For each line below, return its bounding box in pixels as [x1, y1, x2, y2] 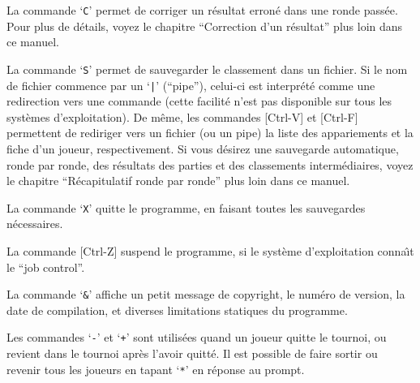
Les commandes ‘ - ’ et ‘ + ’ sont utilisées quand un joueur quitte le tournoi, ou [6, 329, 387, 346]
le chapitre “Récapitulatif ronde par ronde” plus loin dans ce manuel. [6, 172, 350, 189]
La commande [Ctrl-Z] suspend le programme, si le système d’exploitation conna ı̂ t [6, 242, 414, 259]
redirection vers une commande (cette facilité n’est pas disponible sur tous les [6, 93, 392, 110]
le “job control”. [6, 258, 85, 275]
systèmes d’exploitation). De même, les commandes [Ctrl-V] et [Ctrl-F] [6, 108, 358, 125]
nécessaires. [6, 215, 63, 232]
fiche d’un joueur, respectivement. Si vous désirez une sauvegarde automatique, [6, 140, 399, 157]
